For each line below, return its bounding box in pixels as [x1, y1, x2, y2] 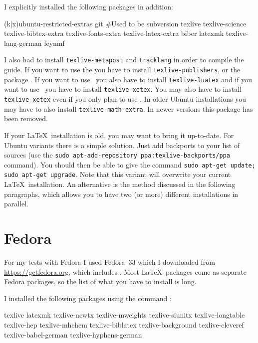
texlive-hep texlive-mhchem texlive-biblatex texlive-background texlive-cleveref [4, 319, 244, 330]
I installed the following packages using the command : [4, 293, 172, 303]
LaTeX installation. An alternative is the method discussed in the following [4, 179, 236, 189]
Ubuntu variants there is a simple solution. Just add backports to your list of [4, 140, 240, 150]
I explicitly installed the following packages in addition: [4, 1, 173, 11]
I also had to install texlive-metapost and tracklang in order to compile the [4, 54, 244, 65]
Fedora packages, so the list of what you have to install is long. [4, 276, 197, 287]
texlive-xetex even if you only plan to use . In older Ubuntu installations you [4, 94, 246, 104]
